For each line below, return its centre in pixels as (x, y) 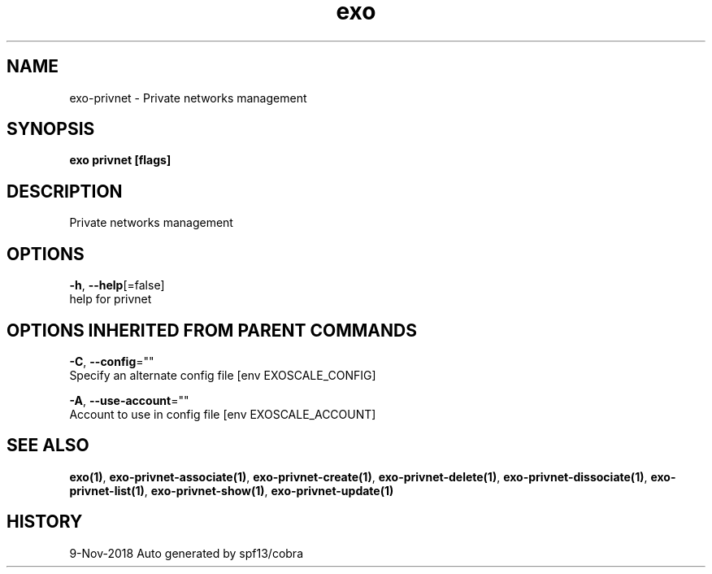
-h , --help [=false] (117, 285)
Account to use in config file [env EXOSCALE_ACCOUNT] (223, 414)
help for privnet (111, 299)
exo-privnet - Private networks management (188, 98)
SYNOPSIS (51, 129)
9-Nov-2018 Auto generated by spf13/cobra (186, 553)
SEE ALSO (48, 446)
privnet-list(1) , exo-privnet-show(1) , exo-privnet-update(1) (232, 490)
